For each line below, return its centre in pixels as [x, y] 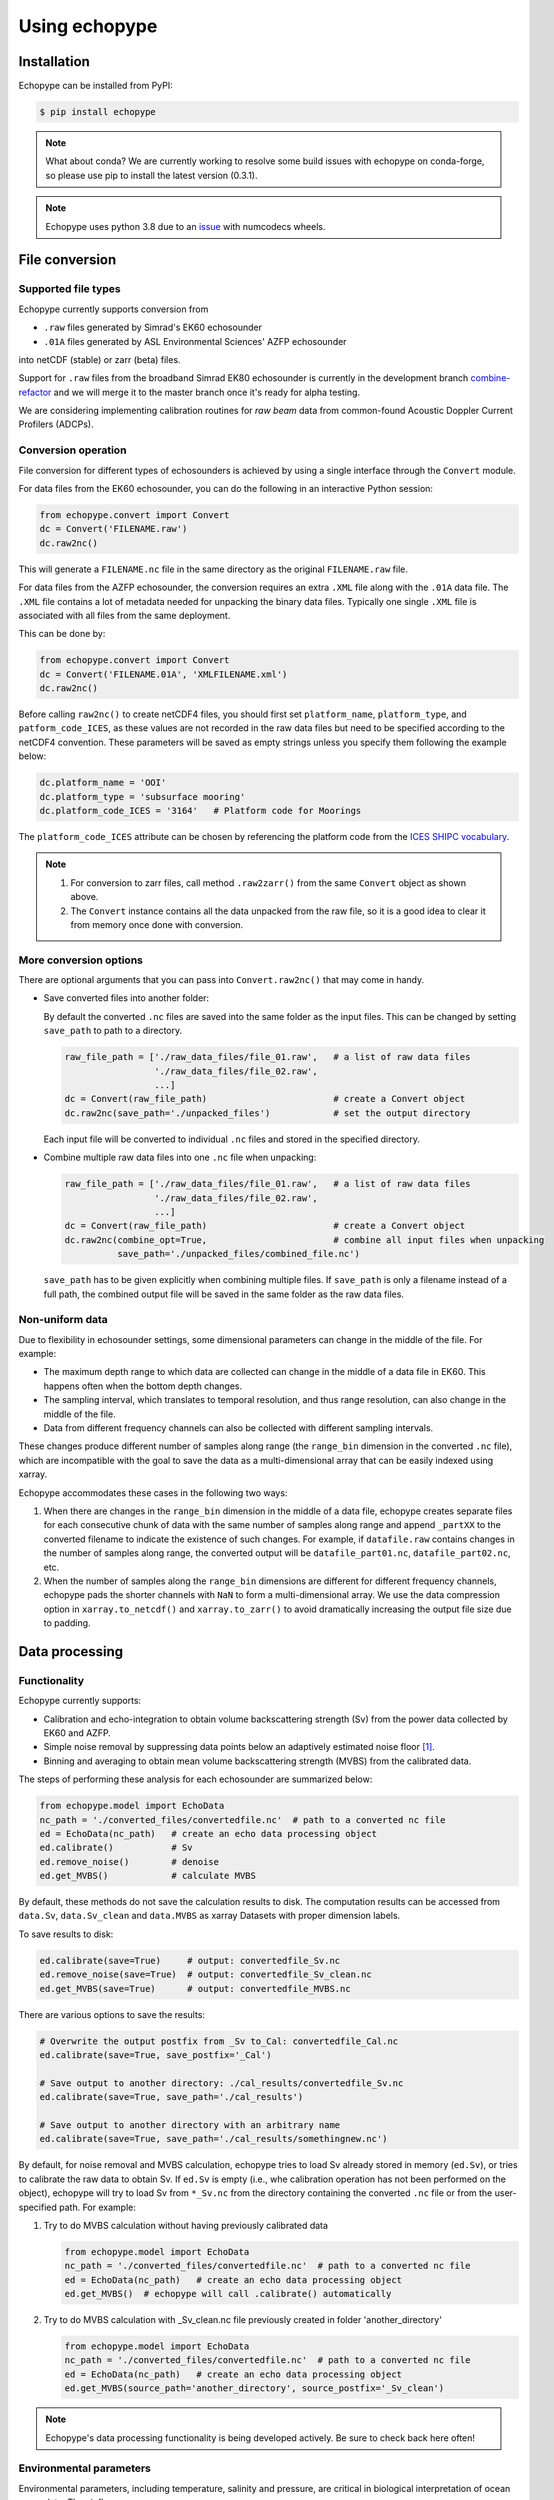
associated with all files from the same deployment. [124, 615]
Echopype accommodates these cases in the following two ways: [153, 1492]
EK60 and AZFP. [77, 1733]
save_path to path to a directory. [113, 1031]
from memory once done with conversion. [157, 924]
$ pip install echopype [98, 112]
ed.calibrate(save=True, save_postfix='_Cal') [155, 2055]
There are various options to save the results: [111, 2014]
